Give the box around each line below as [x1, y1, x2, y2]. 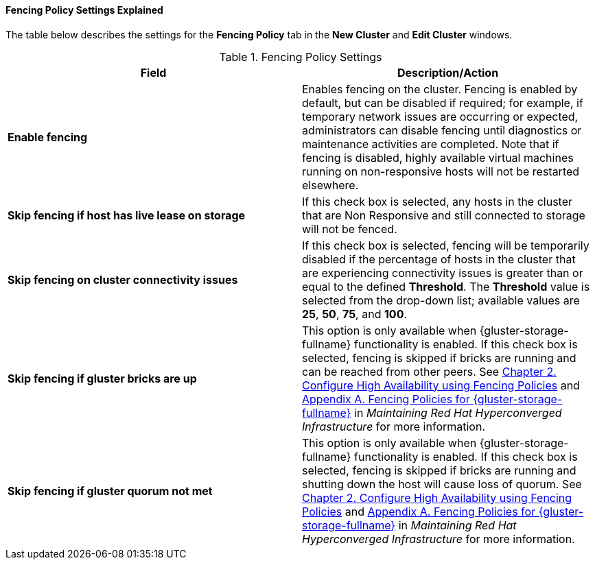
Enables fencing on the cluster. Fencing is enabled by [302, 82, 578, 96]
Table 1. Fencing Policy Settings [219, 49, 382, 64]
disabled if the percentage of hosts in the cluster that [302, 252, 576, 266]
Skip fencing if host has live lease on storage [8, 208, 246, 222]
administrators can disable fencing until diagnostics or [302, 123, 582, 137]
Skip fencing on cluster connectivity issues [8, 272, 238, 287]
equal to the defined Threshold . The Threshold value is [302, 279, 590, 293]
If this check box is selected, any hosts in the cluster [302, 194, 573, 208]
